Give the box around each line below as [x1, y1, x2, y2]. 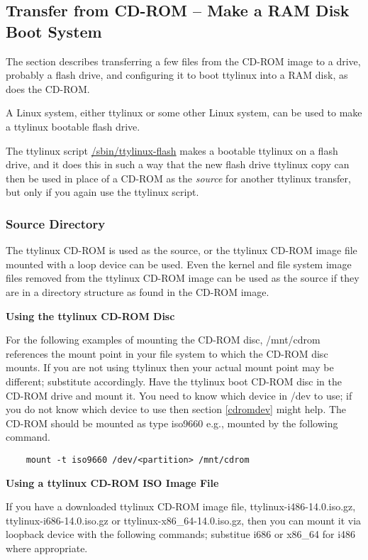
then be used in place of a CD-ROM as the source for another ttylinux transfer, [6, 170, 351, 185]
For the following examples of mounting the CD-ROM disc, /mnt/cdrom [6, 332, 320, 347]
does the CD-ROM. [6, 81, 90, 96]
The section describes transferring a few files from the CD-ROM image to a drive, [6, 53, 361, 68]
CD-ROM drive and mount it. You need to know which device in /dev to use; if [6, 388, 352, 402]
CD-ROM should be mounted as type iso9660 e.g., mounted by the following [6, 415, 338, 430]
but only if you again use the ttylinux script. [6, 185, 199, 199]
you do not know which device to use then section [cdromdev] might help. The [6, 402, 347, 417]
